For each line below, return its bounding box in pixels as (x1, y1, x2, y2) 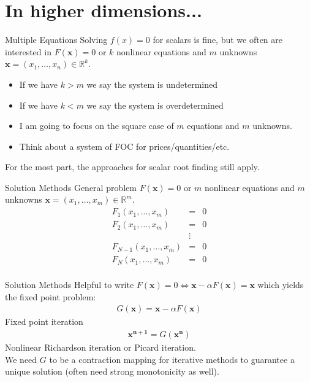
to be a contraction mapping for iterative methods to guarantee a (49, 353, 295, 365)
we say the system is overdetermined (86, 98, 224, 111)
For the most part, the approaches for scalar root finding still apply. (5, 160, 260, 173)
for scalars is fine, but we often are (153, 33, 283, 46)
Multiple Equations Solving (5, 33, 108, 46)
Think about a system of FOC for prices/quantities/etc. (19, 139, 230, 152)
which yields (257, 278, 304, 291)
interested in (5, 45, 51, 58)
